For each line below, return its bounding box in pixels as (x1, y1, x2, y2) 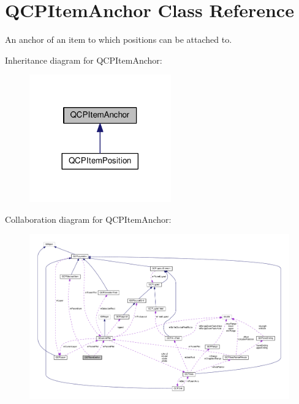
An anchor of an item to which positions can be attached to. (5, 33, 232, 46)
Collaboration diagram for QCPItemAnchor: (5, 212, 172, 225)
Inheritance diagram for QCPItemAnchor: (5, 53, 162, 66)
